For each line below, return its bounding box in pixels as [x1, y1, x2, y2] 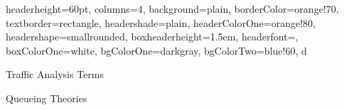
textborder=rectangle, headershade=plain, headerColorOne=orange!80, [6, 15, 316, 30]
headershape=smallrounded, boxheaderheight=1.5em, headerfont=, [6, 29, 299, 44]
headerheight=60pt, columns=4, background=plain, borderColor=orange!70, [6, 1, 339, 16]
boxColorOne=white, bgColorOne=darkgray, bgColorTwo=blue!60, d [6, 43, 307, 57]
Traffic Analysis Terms [6, 67, 104, 82]
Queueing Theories [6, 90, 87, 105]
